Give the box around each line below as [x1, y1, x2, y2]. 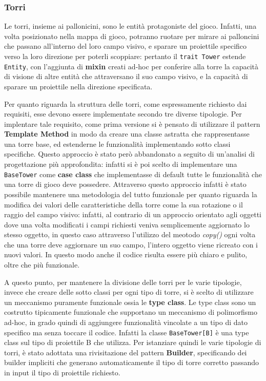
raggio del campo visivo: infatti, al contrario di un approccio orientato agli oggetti [4, 209, 261, 220]
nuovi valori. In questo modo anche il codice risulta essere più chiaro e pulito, [4, 249, 248, 260]
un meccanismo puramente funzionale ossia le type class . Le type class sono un [4, 296, 256, 307]
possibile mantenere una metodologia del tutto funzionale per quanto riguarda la [4, 188, 257, 199]
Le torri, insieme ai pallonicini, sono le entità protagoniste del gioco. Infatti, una [4, 21, 257, 31]
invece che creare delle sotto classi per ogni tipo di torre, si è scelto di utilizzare [4, 287, 254, 297]
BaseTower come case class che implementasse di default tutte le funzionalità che [4, 168, 262, 179]
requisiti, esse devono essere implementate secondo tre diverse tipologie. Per [4, 108, 242, 119]
